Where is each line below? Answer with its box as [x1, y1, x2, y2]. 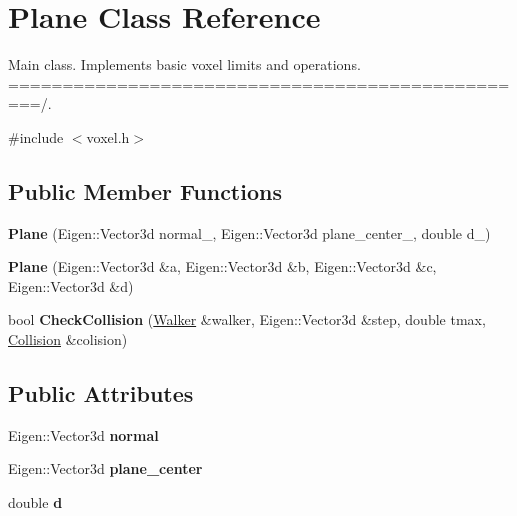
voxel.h [86, 126, 130, 147]
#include [8, 126, 64, 147]
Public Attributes [8, 378, 194, 409]
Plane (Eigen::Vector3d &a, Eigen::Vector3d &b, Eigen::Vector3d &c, [8, 256, 437, 277]
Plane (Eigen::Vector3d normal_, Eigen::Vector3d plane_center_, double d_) [8, 222, 491, 243]
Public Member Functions [8, 175, 282, 206]
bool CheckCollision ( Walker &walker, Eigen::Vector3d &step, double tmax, [8, 309, 486, 330]
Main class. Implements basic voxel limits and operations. [8, 54, 361, 75]
